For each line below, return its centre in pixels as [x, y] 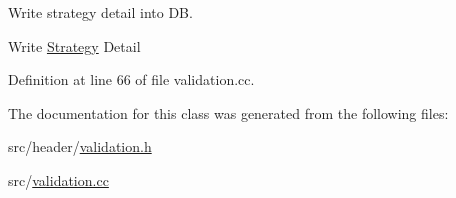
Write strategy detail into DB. [100, 12]
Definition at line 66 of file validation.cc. [131, 79]
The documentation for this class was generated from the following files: [228, 112]
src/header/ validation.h [80, 146]
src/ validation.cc [58, 179]
